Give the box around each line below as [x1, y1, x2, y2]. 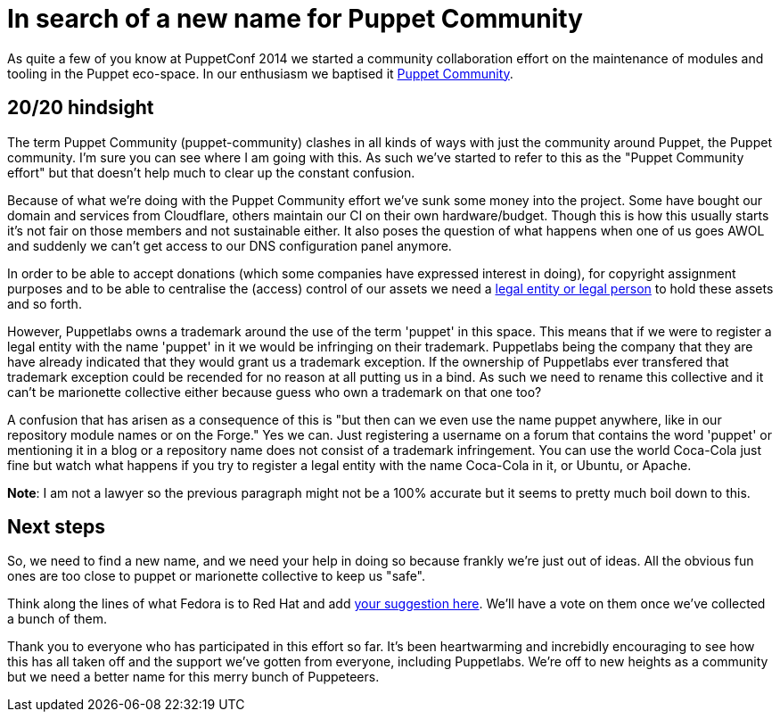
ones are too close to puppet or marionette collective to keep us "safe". [7, 568, 426, 584]
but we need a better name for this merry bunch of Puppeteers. [7, 669, 380, 685]
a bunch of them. [7, 611, 107, 627]
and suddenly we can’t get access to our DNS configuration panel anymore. [7, 237, 452, 253]
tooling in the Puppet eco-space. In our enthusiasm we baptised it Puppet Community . [7, 65, 513, 81]
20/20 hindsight [7, 96, 154, 120]
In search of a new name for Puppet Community [7, 4, 583, 34]
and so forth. [7, 295, 82, 311]
